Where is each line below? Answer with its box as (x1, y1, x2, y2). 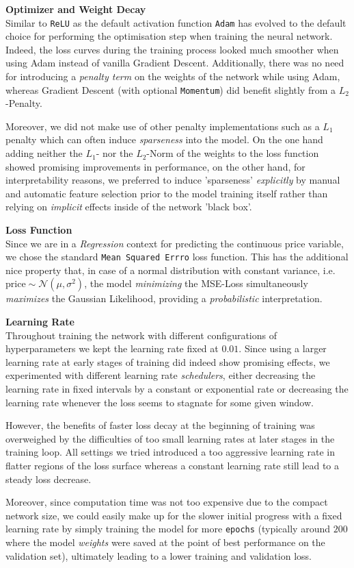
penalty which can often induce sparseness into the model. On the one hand (5, 132, 323, 147)
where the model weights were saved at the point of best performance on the (5, 535, 325, 550)
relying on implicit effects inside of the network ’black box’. (5, 199, 252, 214)
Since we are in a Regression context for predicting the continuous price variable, (5, 236, 344, 250)
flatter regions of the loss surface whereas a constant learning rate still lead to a (5, 458, 340, 472)
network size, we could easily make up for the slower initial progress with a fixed (5, 508, 342, 522)
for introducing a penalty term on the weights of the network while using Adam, (5, 69, 340, 84)
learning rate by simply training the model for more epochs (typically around (5, 521, 330, 536)
